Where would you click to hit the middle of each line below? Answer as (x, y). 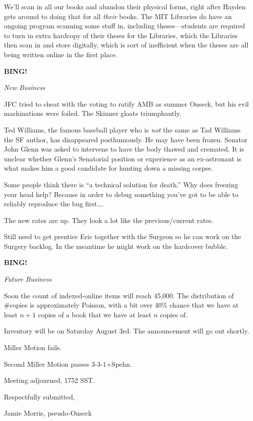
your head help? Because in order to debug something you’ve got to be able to (121, 194)
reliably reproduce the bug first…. (54, 204)
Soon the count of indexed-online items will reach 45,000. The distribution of (119, 295)
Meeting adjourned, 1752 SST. (49, 380)
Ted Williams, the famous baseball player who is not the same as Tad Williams (122, 129)
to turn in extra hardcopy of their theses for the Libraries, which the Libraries (121, 35)
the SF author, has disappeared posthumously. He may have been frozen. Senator (126, 139)
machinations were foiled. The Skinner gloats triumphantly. (93, 113)
